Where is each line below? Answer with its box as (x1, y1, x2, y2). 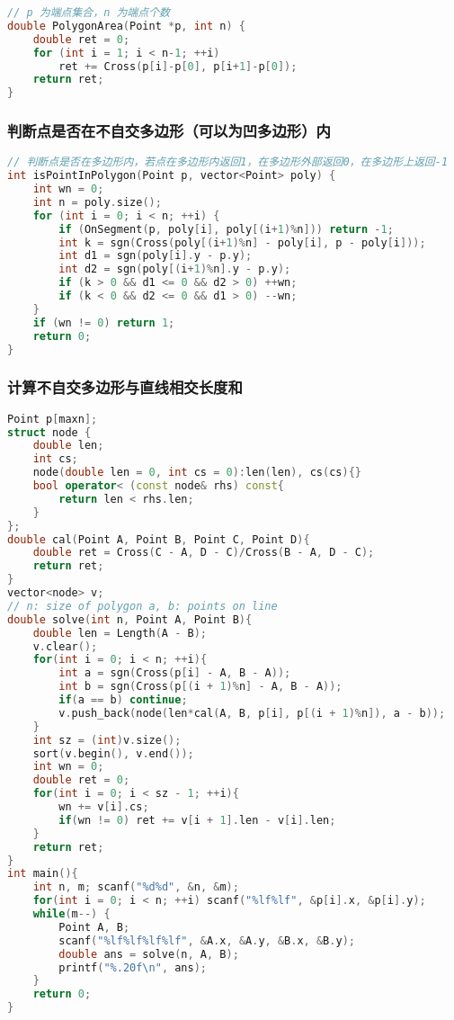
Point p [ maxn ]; (7, 412, 98, 425)
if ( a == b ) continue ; (58, 693, 188, 707)
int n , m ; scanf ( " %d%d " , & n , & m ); (32, 881, 239, 894)
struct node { (7, 425, 92, 439)
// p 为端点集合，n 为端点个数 (7, 6, 170, 19)
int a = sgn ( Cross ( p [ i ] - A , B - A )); (58, 667, 291, 680)
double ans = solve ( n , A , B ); (58, 947, 239, 961)
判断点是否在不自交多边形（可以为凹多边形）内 (7, 120, 331, 142)
